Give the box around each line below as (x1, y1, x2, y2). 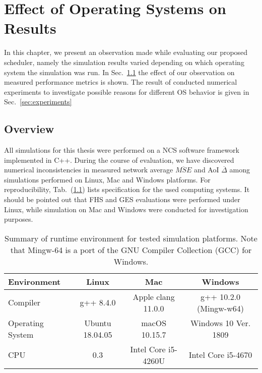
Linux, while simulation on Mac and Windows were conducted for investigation (4, 204, 248, 214)
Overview (4, 121, 54, 137)
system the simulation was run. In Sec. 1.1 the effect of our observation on (4, 67, 235, 77)
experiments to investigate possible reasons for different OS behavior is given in (4, 86, 249, 97)
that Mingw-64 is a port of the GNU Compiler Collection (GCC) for (10, 243, 252, 256)
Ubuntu (84, 317, 111, 329)
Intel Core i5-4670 (188, 349, 252, 361)
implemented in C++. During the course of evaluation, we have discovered (4, 154, 234, 165)
